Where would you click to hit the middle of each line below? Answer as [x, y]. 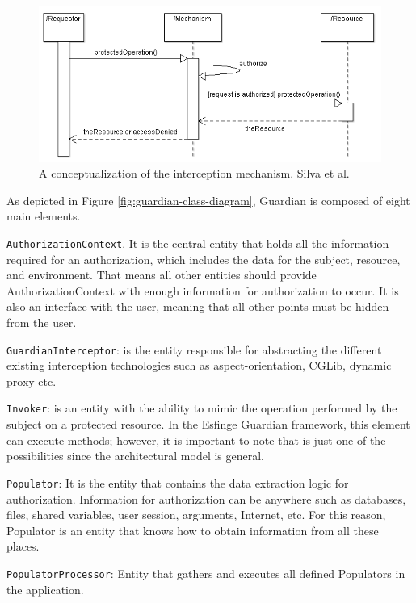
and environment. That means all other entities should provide [162, 275]
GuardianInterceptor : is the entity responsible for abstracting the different [194, 349]
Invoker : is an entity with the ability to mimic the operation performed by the [202, 408]
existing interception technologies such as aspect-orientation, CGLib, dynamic [199, 365]
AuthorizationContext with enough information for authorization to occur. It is [203, 290]
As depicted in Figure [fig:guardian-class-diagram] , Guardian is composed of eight [208, 200]
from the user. [42, 322]
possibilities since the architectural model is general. [135, 456]
